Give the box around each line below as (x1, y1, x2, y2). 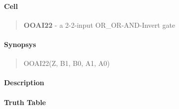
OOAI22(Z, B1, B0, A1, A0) (23, 58, 110, 68)
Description (4, 77, 45, 88)
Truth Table (4, 97, 46, 107)
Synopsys (4, 39, 36, 49)
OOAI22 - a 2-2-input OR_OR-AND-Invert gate (23, 19, 176, 30)
